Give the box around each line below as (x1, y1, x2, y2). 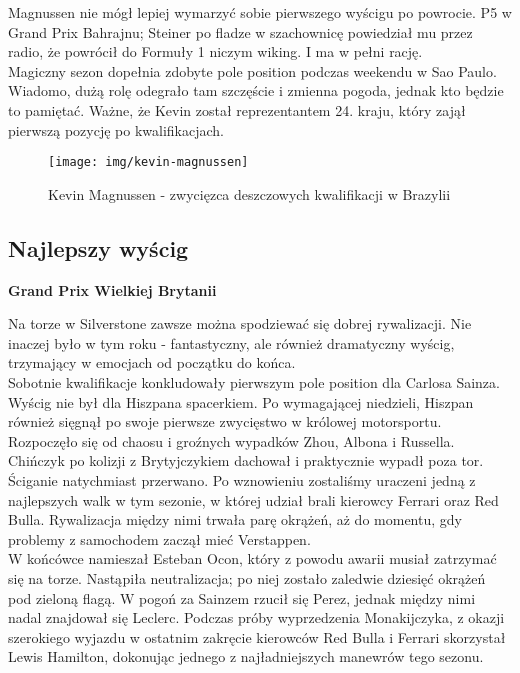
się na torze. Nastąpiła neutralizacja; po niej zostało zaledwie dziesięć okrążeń (8, 567, 486, 588)
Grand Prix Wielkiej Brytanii (8, 279, 217, 300)
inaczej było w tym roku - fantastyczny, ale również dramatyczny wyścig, (8, 332, 455, 353)
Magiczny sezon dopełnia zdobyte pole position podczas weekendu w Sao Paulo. (8, 60, 497, 81)
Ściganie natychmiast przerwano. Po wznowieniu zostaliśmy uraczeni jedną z (8, 469, 476, 490)
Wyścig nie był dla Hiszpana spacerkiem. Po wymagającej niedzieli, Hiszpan (8, 391, 474, 412)
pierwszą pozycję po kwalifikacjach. (8, 119, 224, 140)
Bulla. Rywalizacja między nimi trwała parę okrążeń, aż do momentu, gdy (8, 509, 462, 530)
